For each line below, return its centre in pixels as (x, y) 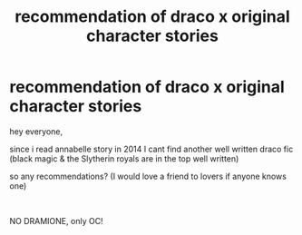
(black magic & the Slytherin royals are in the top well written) (124, 158)
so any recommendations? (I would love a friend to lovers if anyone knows (148, 176)
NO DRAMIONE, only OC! (56, 220)
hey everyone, (36, 131)
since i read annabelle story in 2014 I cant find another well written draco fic (151, 149)
